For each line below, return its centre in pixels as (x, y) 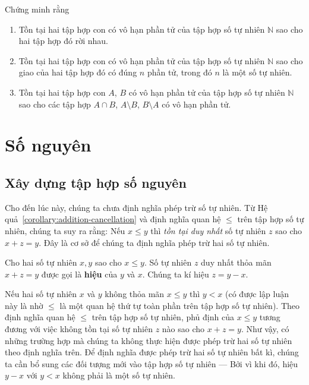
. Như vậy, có (265, 329)
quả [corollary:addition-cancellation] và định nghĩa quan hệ (113, 219)
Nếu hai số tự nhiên (41, 294)
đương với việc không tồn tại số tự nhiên (79, 329)
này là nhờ (24, 305)
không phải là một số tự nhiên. (119, 375)
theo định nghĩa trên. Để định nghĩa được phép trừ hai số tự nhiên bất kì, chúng (152, 352)
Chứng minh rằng (37, 9)
